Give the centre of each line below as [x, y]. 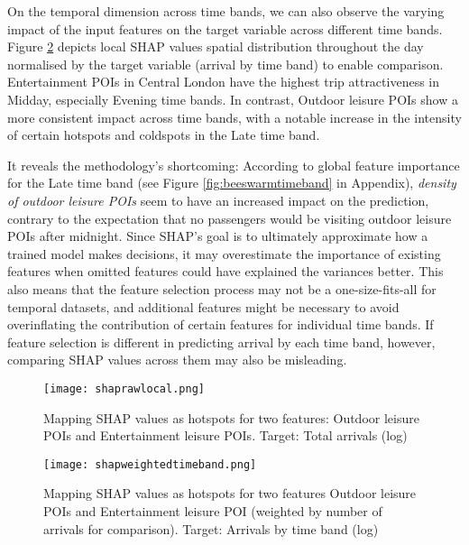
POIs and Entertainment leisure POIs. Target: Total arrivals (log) [225, 435]
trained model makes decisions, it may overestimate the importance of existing [224, 253]
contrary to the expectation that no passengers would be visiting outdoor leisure [230, 218]
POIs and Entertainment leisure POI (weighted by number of [213, 510]
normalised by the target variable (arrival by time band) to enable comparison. [225, 64]
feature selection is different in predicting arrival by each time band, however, [221, 342]
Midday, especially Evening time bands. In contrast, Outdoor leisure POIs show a [233, 99]
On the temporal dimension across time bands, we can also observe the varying [226, 11]
